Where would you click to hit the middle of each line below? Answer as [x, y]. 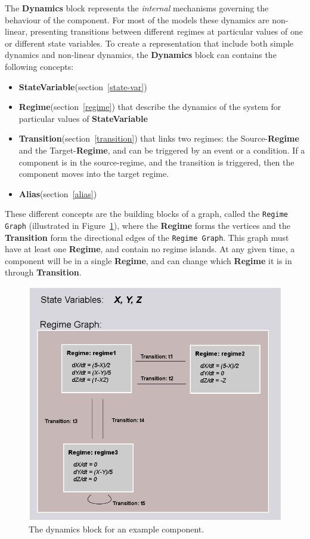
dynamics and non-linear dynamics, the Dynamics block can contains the [141, 55]
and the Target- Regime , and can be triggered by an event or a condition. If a [162, 150]
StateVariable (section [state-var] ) [83, 86]
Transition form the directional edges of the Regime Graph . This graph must [147, 237]
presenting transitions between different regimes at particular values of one [166, 31]
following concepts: [39, 66]
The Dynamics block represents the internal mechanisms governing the [137, 8]
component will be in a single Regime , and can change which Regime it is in [148, 260]
